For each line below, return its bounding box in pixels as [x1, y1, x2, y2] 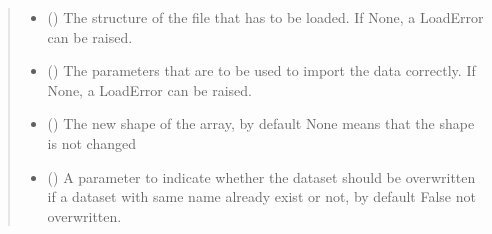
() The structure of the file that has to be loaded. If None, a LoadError [47, 7, 484, 27]
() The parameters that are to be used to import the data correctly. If [47, 60, 476, 81]
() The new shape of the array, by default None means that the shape [47, 113, 475, 134]
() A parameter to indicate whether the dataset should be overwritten [47, 166, 476, 187]
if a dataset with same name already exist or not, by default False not [47, 186, 476, 207]
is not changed [47, 132, 136, 153]
